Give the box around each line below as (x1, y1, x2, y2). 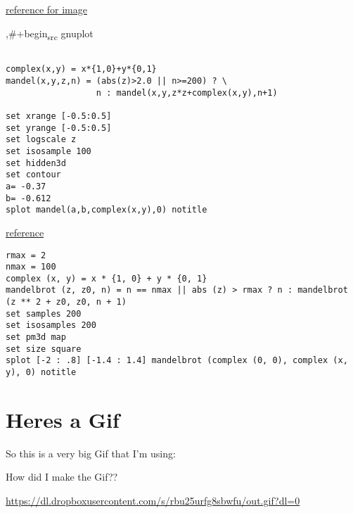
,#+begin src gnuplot (6, 25, 94, 42)
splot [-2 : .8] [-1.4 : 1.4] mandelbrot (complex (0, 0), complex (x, (6, 355, 348, 366)
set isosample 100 (6, 146, 91, 156)
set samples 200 (6, 308, 82, 319)
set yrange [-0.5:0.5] (6, 122, 112, 133)
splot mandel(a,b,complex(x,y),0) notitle (6, 205, 207, 215)
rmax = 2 (6, 250, 46, 260)
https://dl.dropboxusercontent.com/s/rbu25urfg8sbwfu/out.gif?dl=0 (6, 493, 300, 508)
